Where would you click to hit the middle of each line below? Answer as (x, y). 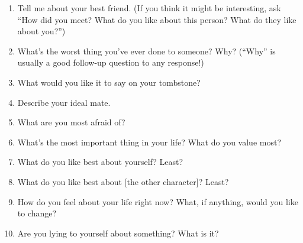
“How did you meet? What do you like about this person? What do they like (157, 19)
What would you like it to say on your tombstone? (109, 82)
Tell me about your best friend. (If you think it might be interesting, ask (149, 8)
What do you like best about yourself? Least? (100, 162)
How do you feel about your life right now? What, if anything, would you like (158, 201)
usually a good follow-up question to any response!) (111, 62)
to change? (37, 213)
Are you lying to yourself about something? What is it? (118, 233)
